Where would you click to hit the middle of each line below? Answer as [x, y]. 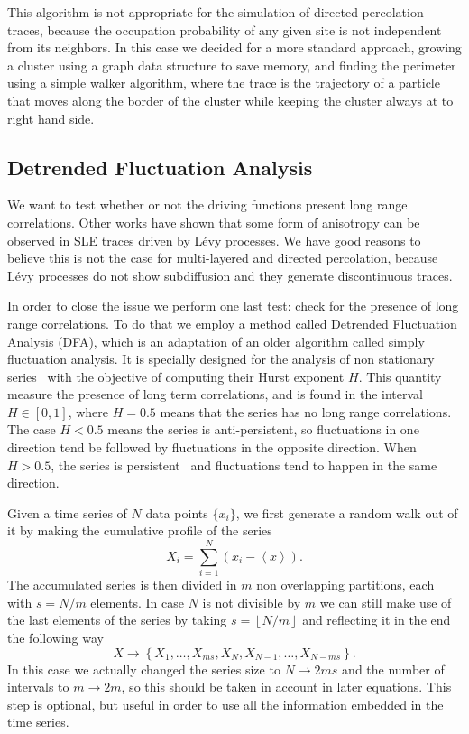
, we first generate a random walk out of [347, 512]
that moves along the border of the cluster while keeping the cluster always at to [230, 100]
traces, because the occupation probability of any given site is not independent [225, 29]
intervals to [38, 687]
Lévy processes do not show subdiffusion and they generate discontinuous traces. [230, 275]
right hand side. [51, 118]
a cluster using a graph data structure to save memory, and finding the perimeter [232, 65]
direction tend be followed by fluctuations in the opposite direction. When [212, 447]
